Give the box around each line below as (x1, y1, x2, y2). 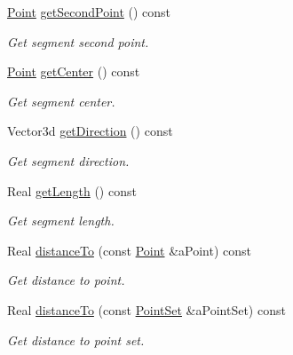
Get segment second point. (7, 32, 149, 51)
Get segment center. (7, 91, 115, 110)
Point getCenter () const (7, 62, 140, 81)
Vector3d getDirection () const (7, 122, 173, 140)
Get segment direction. (7, 151, 130, 170)
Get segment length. (7, 211, 115, 230)
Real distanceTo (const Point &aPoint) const (7, 241, 251, 259)
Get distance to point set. (7, 330, 145, 349)
